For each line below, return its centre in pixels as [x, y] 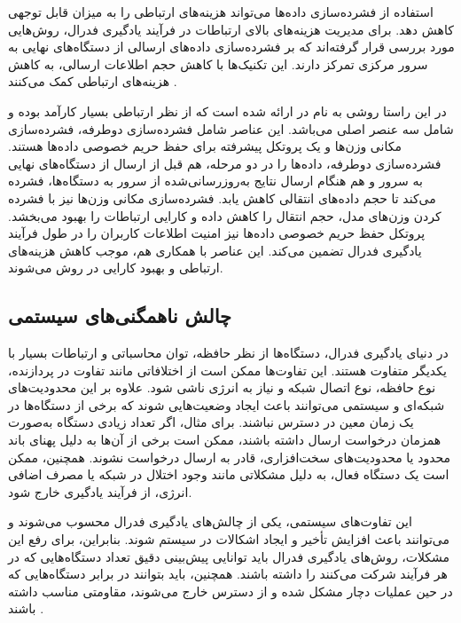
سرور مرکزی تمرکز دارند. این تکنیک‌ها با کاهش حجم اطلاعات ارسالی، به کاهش [218, 63]
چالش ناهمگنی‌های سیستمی [120, 315]
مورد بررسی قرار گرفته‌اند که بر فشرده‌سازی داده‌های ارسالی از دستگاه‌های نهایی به [231, 47]
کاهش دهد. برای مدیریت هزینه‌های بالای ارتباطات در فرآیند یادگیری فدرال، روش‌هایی [231, 29]
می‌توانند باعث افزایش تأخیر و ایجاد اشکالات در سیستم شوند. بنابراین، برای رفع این [229, 539]
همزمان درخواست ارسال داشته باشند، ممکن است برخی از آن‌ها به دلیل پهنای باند [225, 440]
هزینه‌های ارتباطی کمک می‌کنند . [93, 81]
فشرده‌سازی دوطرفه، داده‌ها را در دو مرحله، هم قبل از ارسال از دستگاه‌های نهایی [225, 163]
